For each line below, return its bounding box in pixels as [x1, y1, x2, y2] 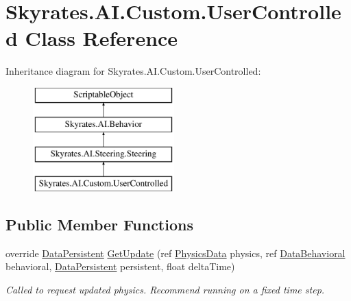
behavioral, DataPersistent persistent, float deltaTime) [5, 259, 235, 274]
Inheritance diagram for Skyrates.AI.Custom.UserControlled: [5, 64, 261, 78]
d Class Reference [5, 24, 178, 52]
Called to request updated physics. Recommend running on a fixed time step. [5, 282, 325, 297]
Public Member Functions [5, 214, 193, 235]
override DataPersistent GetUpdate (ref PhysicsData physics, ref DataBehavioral [5, 245, 346, 260]
